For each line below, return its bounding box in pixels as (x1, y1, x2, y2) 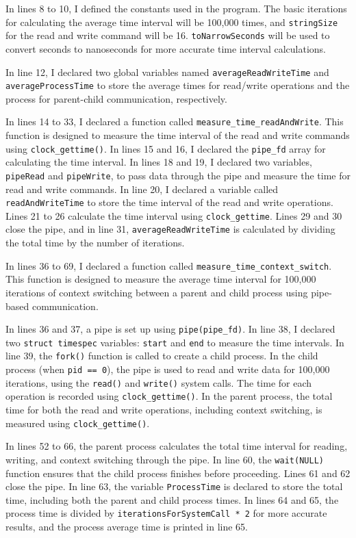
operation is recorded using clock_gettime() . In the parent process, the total (5, 389, 333, 403)
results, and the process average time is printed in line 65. (5, 520, 249, 534)
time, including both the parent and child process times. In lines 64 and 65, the (5, 492, 339, 507)
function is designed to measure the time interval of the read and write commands (5, 128, 350, 142)
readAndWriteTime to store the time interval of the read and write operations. (5, 195, 333, 209)
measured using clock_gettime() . (5, 415, 150, 430)
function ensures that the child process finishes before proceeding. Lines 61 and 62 (5, 465, 351, 480)
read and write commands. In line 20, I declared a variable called (5, 181, 279, 196)
